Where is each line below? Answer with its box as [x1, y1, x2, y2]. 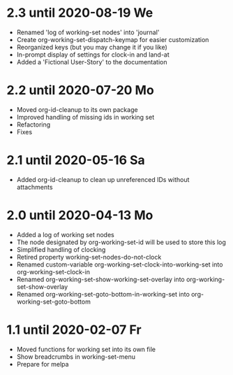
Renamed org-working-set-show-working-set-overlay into [16, 275, 186, 283]
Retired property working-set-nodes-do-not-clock [16, 253, 162, 261]
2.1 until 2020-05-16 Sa [6, 153, 146, 169]
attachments [16, 183, 53, 191]
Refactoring [16, 120, 51, 129]
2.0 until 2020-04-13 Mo [6, 208, 153, 223]
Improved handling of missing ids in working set [16, 113, 155, 121]
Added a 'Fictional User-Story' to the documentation [16, 57, 168, 66]
